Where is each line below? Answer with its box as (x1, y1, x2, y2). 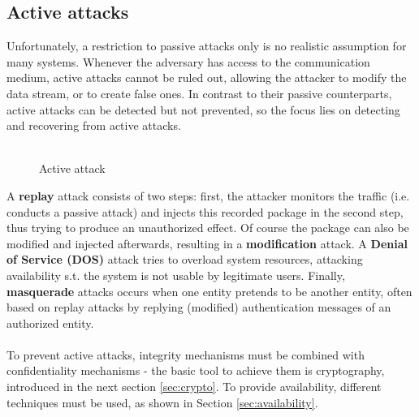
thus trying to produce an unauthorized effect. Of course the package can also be (6, 219, 409, 236)
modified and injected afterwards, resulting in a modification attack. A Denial (6, 234, 408, 251)
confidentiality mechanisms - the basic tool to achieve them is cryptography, (6, 362, 385, 379)
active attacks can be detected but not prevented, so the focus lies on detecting (6, 101, 400, 118)
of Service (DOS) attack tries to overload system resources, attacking (6, 251, 363, 268)
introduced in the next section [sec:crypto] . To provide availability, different (6, 378, 382, 395)
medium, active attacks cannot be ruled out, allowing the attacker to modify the (6, 69, 407, 86)
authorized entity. (6, 314, 94, 331)
